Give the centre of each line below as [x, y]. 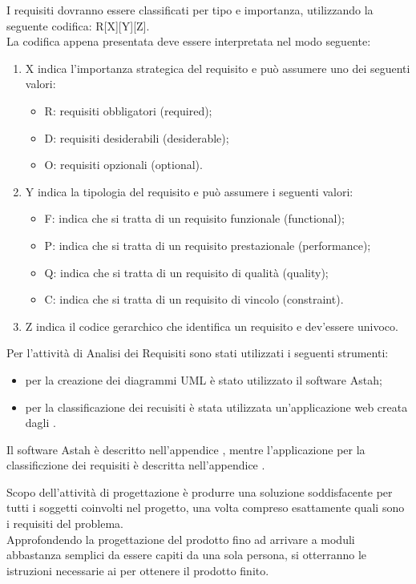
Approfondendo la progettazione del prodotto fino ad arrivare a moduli [181, 539]
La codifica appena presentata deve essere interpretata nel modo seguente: [189, 41]
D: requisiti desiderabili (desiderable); [137, 137]
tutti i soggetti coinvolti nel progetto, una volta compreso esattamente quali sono [206, 507]
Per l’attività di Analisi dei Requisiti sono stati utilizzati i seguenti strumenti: [198, 353]
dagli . [40, 423]
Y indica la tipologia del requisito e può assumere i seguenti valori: [189, 191]
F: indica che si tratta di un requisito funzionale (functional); [194, 218]
